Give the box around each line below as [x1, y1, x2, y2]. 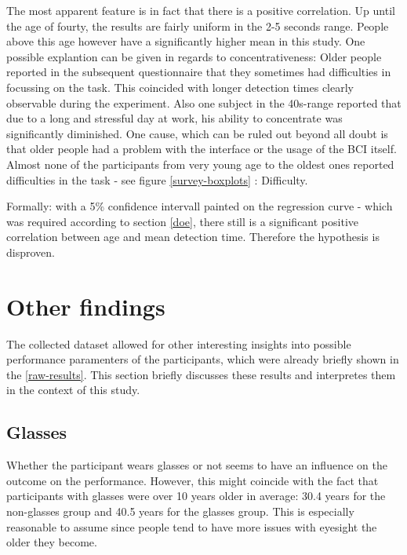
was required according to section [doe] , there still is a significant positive [6, 213, 359, 229]
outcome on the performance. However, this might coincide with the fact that [6, 472, 379, 488]
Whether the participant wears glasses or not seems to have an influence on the [6, 457, 387, 473]
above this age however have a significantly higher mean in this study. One [6, 33, 365, 49]
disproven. [6, 243, 55, 260]
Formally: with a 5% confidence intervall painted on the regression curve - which [6, 198, 393, 214]
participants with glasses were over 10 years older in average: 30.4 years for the [6, 487, 386, 504]
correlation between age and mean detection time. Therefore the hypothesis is [6, 228, 380, 245]
